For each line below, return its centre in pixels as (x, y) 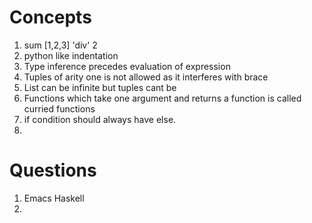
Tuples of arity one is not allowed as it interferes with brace (146, 77)
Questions (53, 170)
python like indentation (71, 55)
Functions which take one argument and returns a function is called (162, 98)
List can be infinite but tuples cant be (100, 87)
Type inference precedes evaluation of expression (127, 66)
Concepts (50, 17)
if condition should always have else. (100, 119)
